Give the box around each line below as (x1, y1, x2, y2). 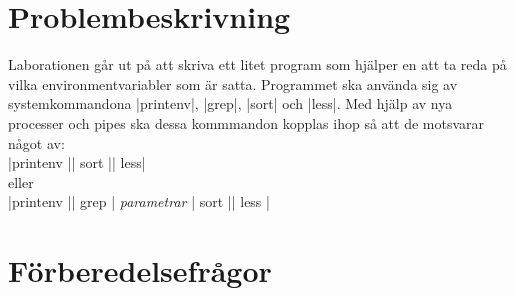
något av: (8, 132, 65, 153)
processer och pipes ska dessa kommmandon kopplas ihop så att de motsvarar (8, 112, 485, 133)
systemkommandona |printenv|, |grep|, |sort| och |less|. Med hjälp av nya (8, 93, 453, 114)
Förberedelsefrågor (8, 250, 272, 291)
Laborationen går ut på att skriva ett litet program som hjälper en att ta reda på (8, 54, 507, 75)
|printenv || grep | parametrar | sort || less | (8, 191, 270, 212)
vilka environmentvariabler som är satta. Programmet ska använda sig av (8, 73, 458, 94)
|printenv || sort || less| (8, 152, 146, 173)
